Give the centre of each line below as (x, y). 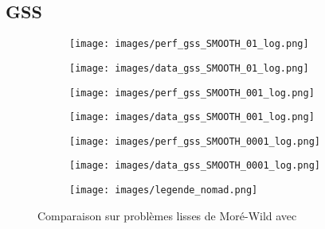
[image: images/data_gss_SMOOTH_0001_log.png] (195, 166)
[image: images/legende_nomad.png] (164, 190)
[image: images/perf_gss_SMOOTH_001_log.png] (192, 93)
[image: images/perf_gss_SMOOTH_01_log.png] (189, 44)
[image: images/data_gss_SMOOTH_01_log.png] (189, 68)
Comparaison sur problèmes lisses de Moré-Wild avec (167, 215)
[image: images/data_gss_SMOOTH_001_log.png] (192, 117)
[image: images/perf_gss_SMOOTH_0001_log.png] (195, 141)
